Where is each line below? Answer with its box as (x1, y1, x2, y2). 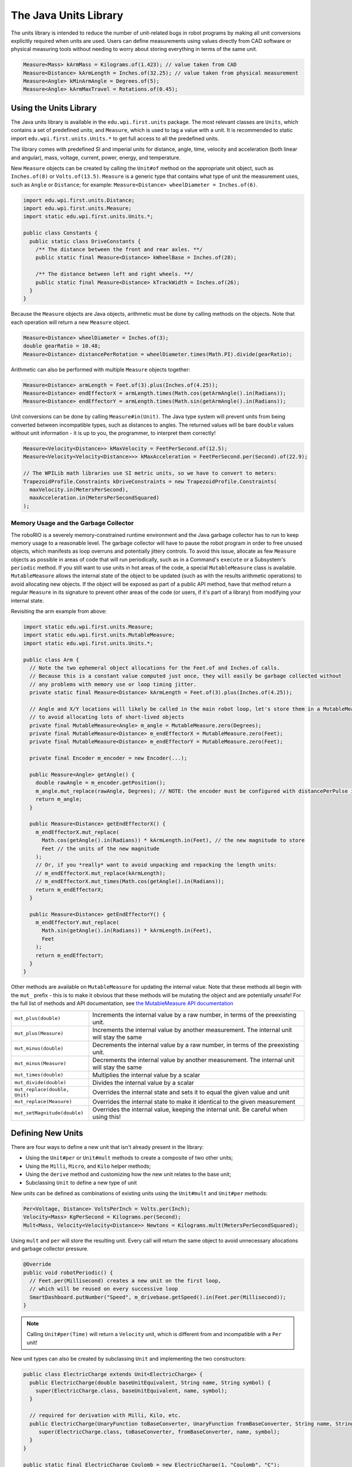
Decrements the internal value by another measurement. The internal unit (92, 1056, 295, 1064)
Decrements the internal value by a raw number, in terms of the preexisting (92, 1040, 299, 1049)
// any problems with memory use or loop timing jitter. (29, 681, 197, 688)
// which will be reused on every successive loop (29, 1286, 178, 1292)
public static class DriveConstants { (29, 238, 141, 245)
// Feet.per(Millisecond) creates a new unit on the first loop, (29, 1277, 222, 1284)
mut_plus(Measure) (14, 1030, 64, 1037)
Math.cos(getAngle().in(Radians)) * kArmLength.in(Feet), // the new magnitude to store (42, 837, 305, 844)
